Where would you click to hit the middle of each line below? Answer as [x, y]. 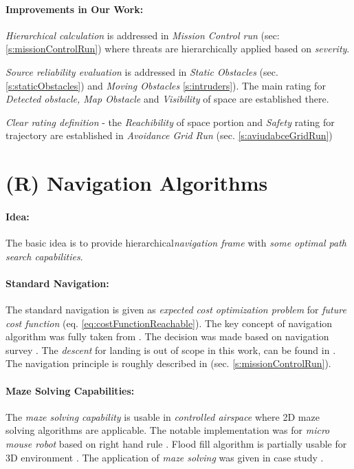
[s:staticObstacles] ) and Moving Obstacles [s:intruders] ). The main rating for [166, 85]
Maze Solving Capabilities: [70, 390]
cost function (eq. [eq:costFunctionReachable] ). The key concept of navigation [169, 323]
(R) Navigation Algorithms [137, 183]
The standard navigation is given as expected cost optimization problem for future [176, 310]
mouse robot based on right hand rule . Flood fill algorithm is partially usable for [176, 444]
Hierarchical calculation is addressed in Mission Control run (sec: [143, 35]
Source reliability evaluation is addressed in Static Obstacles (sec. [142, 71]
